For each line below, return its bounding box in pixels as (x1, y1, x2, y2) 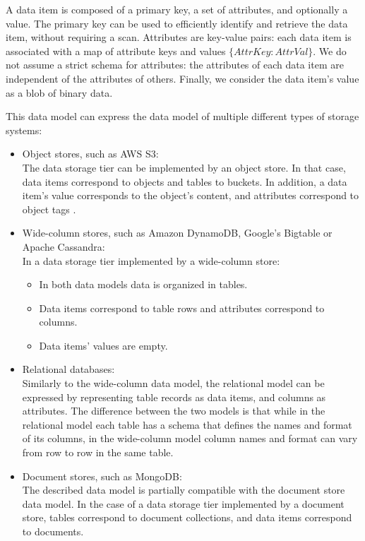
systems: (6, 122, 42, 137)
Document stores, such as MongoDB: (22, 468, 182, 483)
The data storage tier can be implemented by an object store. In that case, (22, 160, 346, 174)
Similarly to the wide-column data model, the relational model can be (22, 376, 325, 391)
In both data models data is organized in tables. (39, 277, 248, 292)
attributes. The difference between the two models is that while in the (22, 403, 325, 418)
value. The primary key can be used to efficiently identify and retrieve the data (6, 16, 348, 30)
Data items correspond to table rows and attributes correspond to (39, 300, 325, 315)
